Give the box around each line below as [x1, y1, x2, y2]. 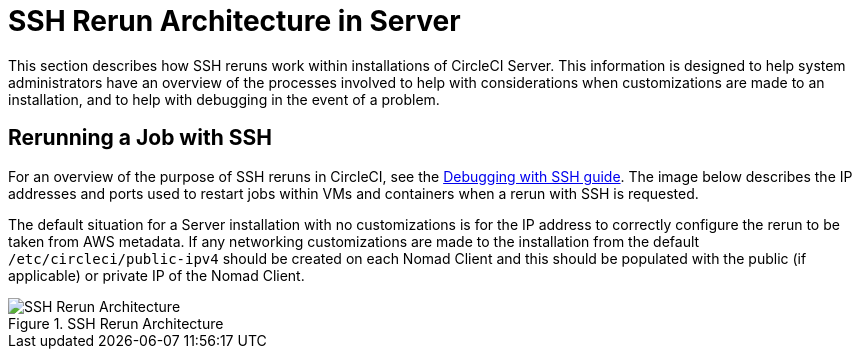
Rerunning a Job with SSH [8, 125, 272, 151]
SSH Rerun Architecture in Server [8, 4, 461, 38]
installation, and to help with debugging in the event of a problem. [8, 90, 440, 108]
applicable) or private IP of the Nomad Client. [8, 266, 305, 284]
